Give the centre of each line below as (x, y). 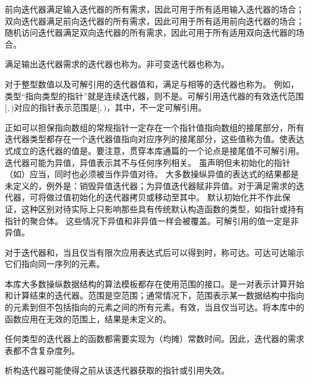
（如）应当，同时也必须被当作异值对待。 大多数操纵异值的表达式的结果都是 (152, 174)
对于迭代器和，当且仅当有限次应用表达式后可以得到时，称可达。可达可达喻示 (154, 252)
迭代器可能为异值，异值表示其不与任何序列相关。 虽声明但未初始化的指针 (148, 162)
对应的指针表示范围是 (56, 107)
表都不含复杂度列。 (42, 350)
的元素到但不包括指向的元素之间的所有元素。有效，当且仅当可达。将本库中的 (154, 307)
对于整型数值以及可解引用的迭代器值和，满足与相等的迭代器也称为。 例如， (152, 84)
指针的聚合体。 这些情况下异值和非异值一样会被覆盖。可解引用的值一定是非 (152, 220)
